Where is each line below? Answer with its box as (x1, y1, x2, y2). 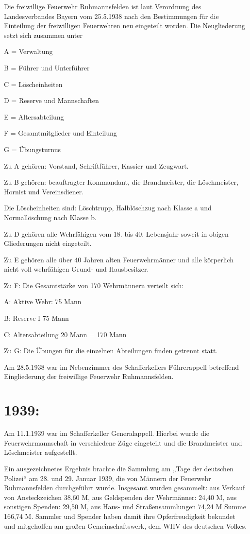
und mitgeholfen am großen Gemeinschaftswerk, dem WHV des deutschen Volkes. (4, 520, 247, 531)
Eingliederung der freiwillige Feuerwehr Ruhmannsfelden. (4, 371, 174, 381)
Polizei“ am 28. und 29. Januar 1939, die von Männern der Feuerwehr (4, 473, 211, 483)
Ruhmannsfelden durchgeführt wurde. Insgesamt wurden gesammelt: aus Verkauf (4, 482, 245, 493)
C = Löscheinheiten (4, 79, 63, 89)
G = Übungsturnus (4, 144, 61, 154)
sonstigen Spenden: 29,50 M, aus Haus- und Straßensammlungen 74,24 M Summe (4, 501, 246, 512)
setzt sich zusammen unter (4, 30, 83, 40)
